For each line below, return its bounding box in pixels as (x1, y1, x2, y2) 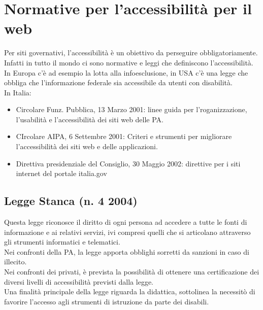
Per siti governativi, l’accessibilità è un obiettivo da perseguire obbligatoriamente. (4, 47, 258, 58)
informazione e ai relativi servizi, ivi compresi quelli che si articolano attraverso (4, 226, 251, 237)
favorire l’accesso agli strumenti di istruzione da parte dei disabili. (4, 296, 209, 306)
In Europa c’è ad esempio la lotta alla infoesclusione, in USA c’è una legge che (4, 67, 248, 78)
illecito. (4, 256, 27, 267)
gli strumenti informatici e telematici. (4, 236, 120, 247)
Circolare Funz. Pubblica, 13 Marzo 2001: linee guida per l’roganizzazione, (16, 104, 247, 115)
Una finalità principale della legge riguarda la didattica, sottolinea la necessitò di (4, 286, 255, 297)
